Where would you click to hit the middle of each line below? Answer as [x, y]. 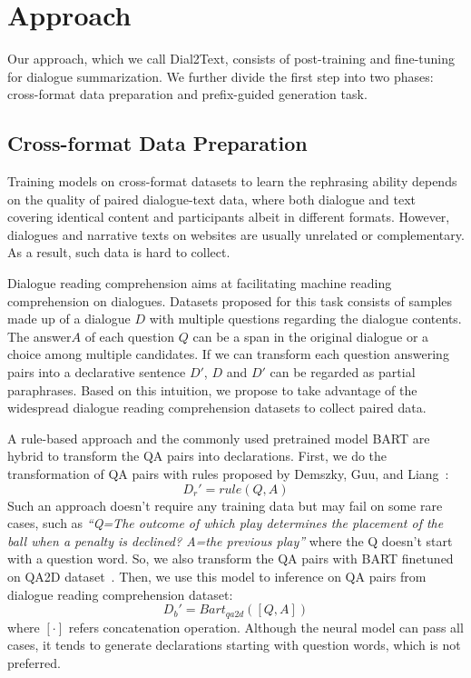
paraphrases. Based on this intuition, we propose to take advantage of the [212, 389]
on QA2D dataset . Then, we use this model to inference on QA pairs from [217, 576]
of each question [130, 336]
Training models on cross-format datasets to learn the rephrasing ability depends [232, 181]
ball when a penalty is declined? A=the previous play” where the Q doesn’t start [230, 540]
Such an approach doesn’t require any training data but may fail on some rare [225, 505]
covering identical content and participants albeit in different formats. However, [229, 217]
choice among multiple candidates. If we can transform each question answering [228, 354]
